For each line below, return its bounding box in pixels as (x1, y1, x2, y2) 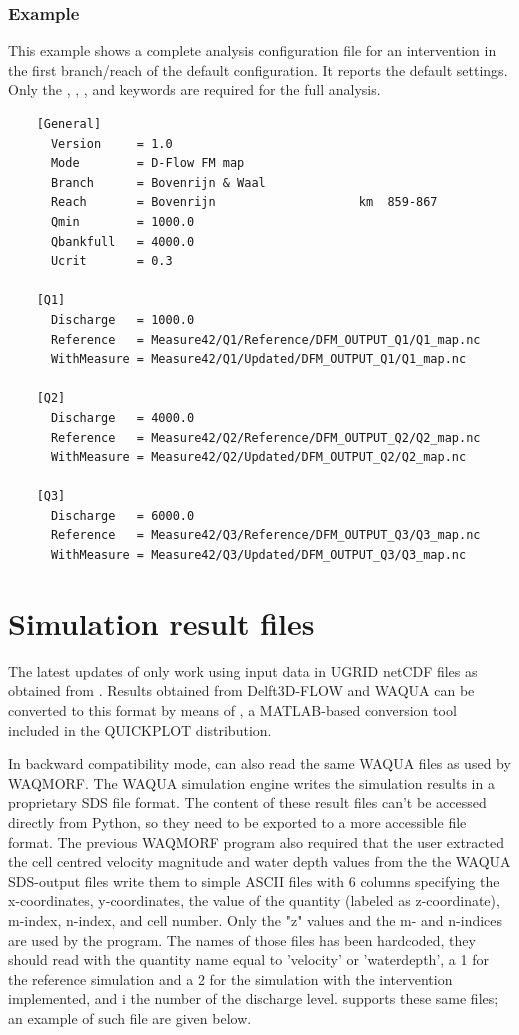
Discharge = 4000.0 (50, 410, 195, 425)
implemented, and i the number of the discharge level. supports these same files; (8, 988, 499, 1009)
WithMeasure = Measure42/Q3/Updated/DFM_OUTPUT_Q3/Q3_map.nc (50, 548, 467, 563)
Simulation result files (8, 602, 315, 643)
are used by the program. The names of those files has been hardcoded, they (8, 929, 476, 950)
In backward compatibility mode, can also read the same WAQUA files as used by (8, 753, 511, 774)
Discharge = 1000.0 (50, 312, 195, 327)
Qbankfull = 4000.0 (50, 234, 195, 249)
